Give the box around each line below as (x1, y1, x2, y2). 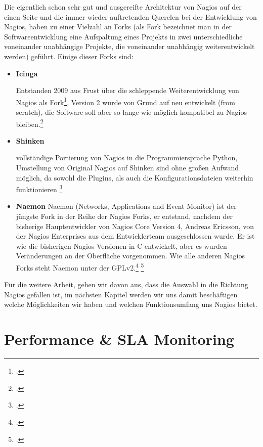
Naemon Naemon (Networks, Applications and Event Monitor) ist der (16, 201, 237, 211)
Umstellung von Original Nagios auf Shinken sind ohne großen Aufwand (16, 162, 239, 173)
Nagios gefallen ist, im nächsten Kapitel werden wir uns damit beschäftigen (4, 289, 238, 299)
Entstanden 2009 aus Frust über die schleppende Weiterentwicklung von (16, 85, 239, 96)
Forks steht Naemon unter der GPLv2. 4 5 (16, 261, 144, 273)
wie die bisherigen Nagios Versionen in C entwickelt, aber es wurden (16, 240, 227, 251)
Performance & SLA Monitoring (4, 329, 234, 349)
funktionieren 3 (16, 183, 63, 194)
